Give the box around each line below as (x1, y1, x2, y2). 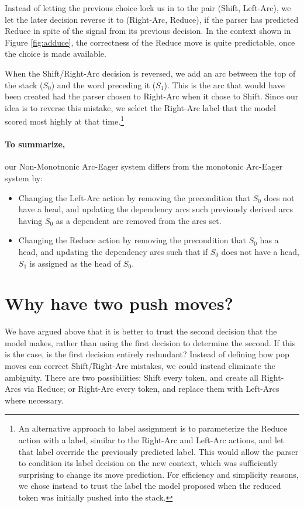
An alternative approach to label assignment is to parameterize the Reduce (18, 422, 288, 434)
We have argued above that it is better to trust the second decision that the (5, 325, 277, 337)
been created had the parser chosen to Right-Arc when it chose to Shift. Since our (5, 90, 299, 102)
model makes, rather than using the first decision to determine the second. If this (5, 336, 296, 349)
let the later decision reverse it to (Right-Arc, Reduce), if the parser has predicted (5, 13, 299, 25)
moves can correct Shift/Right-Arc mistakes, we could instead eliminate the (5, 360, 275, 372)
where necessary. (5, 394, 64, 406)
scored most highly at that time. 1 (5, 113, 124, 127)
